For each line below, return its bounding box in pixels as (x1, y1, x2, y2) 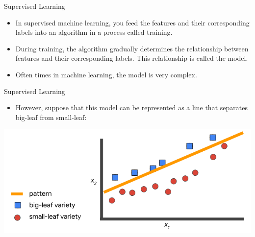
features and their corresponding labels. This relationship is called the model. (15, 53, 248, 63)
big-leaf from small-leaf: (15, 112, 87, 122)
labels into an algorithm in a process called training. (15, 27, 173, 37)
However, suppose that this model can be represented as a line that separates (15, 102, 248, 113)
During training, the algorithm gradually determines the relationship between (15, 43, 249, 53)
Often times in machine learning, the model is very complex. (15, 69, 197, 79)
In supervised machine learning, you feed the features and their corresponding (15, 17, 250, 27)
